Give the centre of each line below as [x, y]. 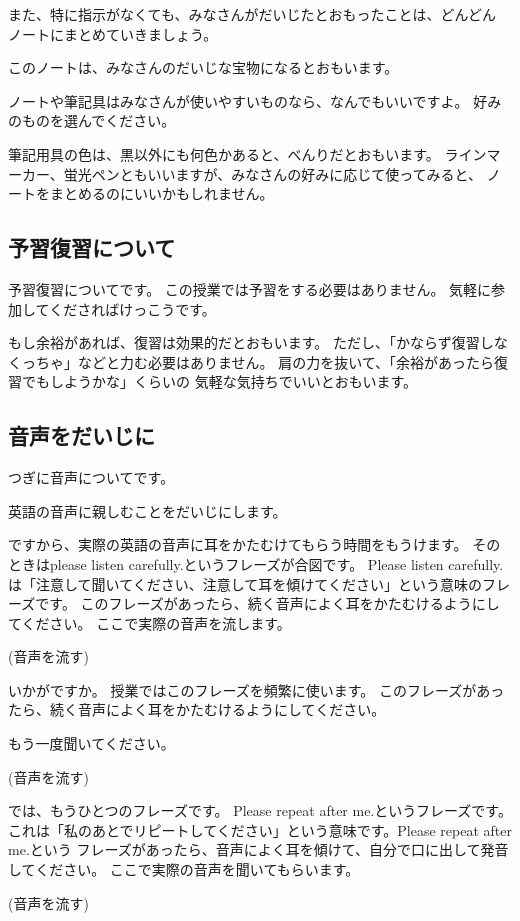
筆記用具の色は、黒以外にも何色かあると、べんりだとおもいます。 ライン [247, 153]
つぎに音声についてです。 [91, 477]
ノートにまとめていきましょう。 [113, 33]
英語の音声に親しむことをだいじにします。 [147, 510]
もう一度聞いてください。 [91, 743]
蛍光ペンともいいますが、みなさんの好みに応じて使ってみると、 [273, 173]
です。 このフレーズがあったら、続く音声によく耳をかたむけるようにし [267, 603]
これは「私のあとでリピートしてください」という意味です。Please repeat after [260, 829]
